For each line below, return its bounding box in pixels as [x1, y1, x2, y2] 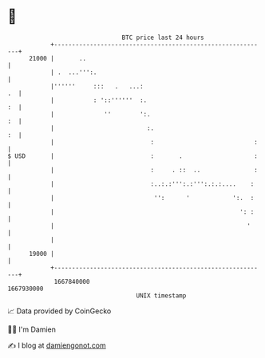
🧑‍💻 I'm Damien [7, 325, 57, 334]
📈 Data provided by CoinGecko [7, 306, 112, 316]
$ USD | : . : [7, 151, 259, 160]
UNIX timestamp [136, 291, 187, 300]
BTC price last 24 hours [121, 33, 204, 41]
